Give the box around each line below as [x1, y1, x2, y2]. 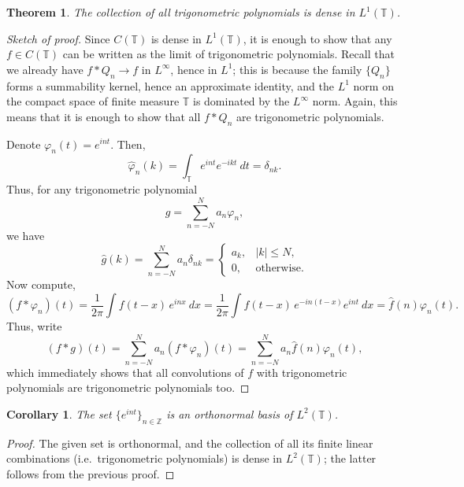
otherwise [255, 262, 302, 274]
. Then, [110, 135, 146, 152]
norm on [353, 77, 394, 94]
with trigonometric [256, 363, 347, 380]
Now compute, [6, 276, 76, 293]
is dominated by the [192, 93, 290, 109]
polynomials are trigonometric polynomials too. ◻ [6, 379, 250, 396]
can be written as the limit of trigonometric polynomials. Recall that [62, 46, 395, 62]
